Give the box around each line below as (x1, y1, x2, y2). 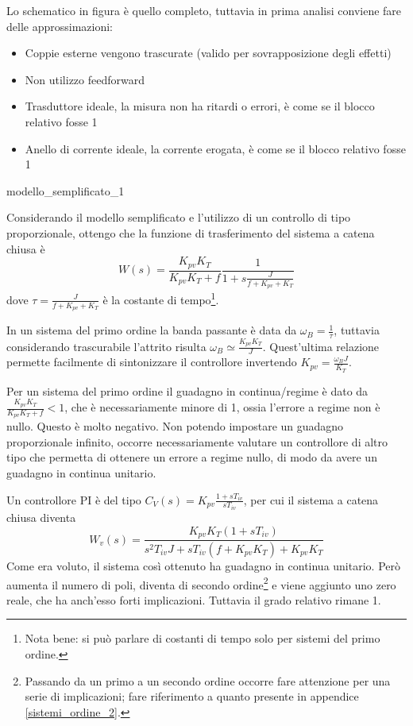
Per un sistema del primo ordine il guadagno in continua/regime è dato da (6, 382, 369, 399)
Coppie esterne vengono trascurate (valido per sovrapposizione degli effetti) (25, 44, 392, 61)
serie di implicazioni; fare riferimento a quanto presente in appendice (25, 688, 359, 705)
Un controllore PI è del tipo (6, 491, 141, 508)
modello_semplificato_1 (6, 182, 125, 199)
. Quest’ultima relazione (262, 338, 380, 354)
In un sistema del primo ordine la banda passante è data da (6, 322, 297, 338)
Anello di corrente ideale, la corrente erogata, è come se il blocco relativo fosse (25, 140, 406, 156)
